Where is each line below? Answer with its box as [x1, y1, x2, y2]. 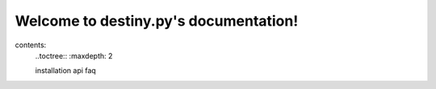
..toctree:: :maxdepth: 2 [35, 51, 113, 60]
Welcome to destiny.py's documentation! [15, 12, 299, 30]
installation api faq [35, 66, 96, 75]
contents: [15, 40, 47, 50]
